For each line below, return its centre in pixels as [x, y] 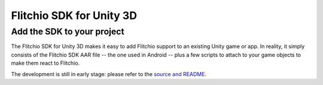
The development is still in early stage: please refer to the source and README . [109, 74]
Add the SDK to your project [68, 32]
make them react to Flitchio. [45, 63]
